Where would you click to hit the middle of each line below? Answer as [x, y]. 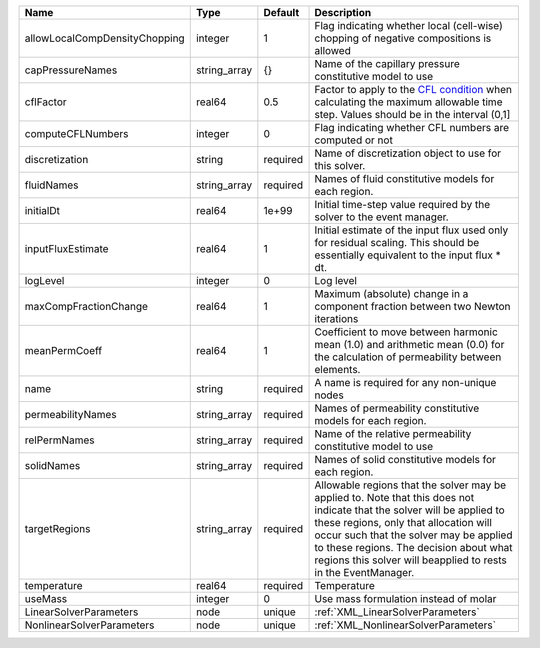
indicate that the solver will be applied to [409, 510]
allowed [333, 50]
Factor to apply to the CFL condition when [413, 89]
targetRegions [57, 528]
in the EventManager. [364, 572]
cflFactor [45, 102]
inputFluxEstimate [66, 248]
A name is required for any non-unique [405, 382]
